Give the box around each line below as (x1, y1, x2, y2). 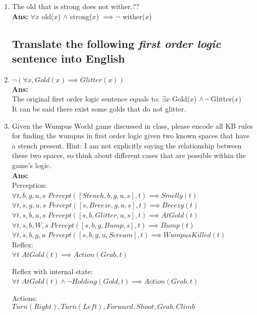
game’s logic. (12, 160, 52, 170)
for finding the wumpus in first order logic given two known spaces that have (12, 130, 250, 141)
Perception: (12, 180, 47, 190)
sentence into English (12, 50, 125, 66)
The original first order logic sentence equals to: (12, 93, 160, 104)
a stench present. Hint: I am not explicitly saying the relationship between (12, 140, 242, 150)
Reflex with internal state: (12, 266, 93, 276)
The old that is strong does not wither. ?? (12, 1, 139, 11)
